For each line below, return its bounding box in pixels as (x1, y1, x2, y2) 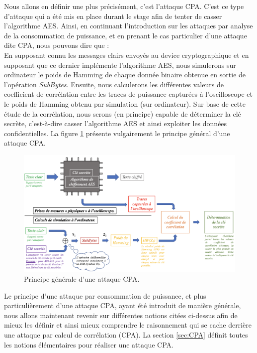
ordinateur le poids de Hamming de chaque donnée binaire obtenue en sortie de (4, 69, 246, 80)
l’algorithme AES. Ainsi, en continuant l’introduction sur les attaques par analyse (4, 20, 253, 31)
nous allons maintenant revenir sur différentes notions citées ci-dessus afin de (4, 310, 238, 320)
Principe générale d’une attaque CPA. (24, 274, 140, 284)
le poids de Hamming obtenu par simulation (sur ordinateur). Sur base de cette (4, 98, 246, 109)
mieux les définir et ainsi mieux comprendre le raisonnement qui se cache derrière (4, 320, 252, 330)
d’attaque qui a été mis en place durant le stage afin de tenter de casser (4, 10, 222, 21)
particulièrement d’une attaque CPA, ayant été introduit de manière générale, (4, 300, 241, 311)
